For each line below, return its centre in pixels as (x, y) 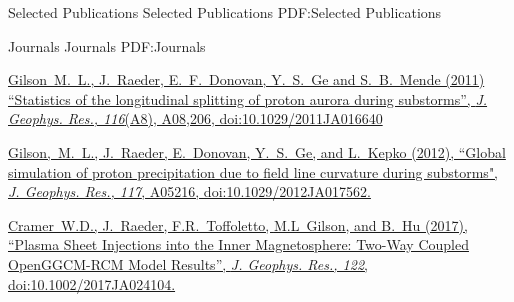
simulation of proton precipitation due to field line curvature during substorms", (253, 171)
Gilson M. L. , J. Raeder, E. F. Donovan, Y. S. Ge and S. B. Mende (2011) (246, 79)
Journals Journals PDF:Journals (107, 45)
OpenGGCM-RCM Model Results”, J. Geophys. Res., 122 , (188, 263)
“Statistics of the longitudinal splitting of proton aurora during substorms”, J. (248, 98)
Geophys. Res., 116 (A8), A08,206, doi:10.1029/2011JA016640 (195, 118)
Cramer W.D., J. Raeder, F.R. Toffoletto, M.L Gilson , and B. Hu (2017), (238, 224)
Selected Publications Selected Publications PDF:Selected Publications (225, 12)
